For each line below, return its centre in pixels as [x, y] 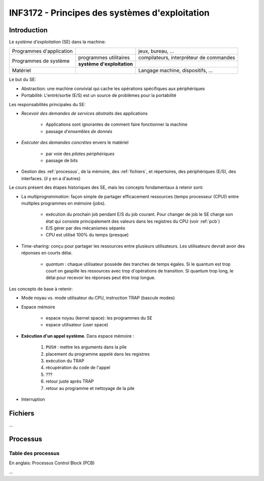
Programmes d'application [42, 51]
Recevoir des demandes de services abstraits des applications [84, 114]
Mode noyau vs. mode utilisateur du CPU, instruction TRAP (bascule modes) [98, 298]
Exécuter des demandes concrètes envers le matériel [75, 142]
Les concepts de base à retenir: [41, 289]
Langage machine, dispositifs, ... [176, 70]
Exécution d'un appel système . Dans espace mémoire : [78, 336]
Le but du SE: [22, 80]
